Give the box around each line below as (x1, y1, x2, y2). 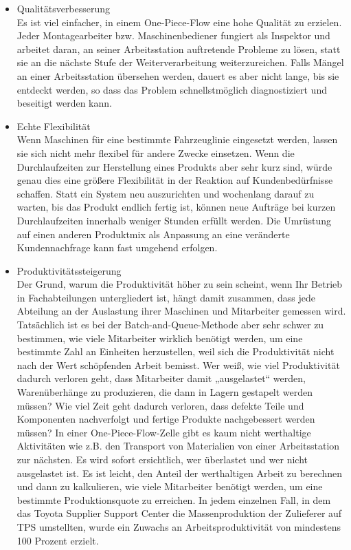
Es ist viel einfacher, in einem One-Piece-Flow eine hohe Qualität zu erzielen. (16, 14, 342, 29)
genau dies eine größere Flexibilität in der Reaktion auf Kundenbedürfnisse (16, 173, 333, 187)
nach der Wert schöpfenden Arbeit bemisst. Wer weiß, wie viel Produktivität (16, 357, 340, 372)
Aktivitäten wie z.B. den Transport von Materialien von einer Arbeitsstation (16, 438, 340, 453)
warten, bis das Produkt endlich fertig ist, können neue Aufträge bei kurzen (16, 200, 336, 214)
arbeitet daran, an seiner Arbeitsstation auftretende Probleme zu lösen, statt (16, 41, 341, 56)
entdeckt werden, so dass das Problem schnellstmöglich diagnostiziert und (16, 82, 327, 96)
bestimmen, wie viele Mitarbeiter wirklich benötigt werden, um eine (16, 330, 303, 345)
